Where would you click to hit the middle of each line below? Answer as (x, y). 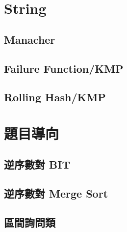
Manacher (30, 39)
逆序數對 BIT (37, 164)
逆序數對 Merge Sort (56, 193)
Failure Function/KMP (64, 68)
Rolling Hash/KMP (55, 97)
